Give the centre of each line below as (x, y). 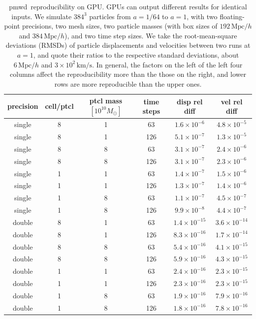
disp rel (190, 101)
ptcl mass (106, 101)
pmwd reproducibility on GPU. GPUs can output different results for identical (128, 6)
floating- (232, 16)
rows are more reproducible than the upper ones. (128, 83)
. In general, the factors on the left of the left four (167, 64)
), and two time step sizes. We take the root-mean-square (151, 35)
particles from (110, 16)
